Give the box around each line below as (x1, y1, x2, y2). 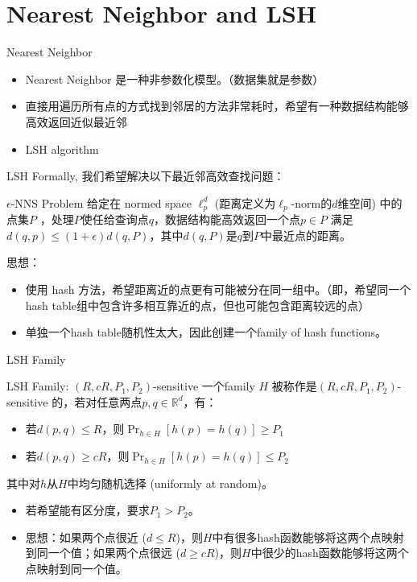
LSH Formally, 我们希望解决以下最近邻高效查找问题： (6, 167, 285, 184)
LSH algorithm (25, 140, 99, 157)
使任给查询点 (81, 211, 149, 228)
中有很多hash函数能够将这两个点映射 (212, 528, 404, 545)
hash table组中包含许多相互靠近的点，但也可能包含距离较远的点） (25, 296, 370, 313)
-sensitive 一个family (152, 378, 255, 394)
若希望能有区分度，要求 (25, 502, 150, 518)
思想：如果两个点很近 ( (25, 528, 147, 545)
